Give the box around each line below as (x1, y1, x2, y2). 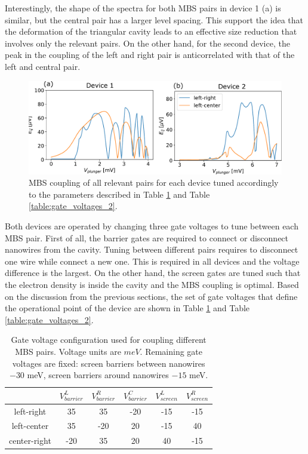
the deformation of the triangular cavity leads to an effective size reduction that (5, 25, 297, 38)
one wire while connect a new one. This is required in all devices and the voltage (5, 254, 300, 267)
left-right (14, 404, 47, 417)
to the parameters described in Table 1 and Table (29, 188, 210, 200)
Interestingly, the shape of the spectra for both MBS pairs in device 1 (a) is (5, 2, 281, 14)
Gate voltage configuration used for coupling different (11, 333, 207, 346)
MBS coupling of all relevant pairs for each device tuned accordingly (29, 176, 279, 189)
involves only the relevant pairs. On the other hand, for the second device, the (5, 36, 290, 49)
